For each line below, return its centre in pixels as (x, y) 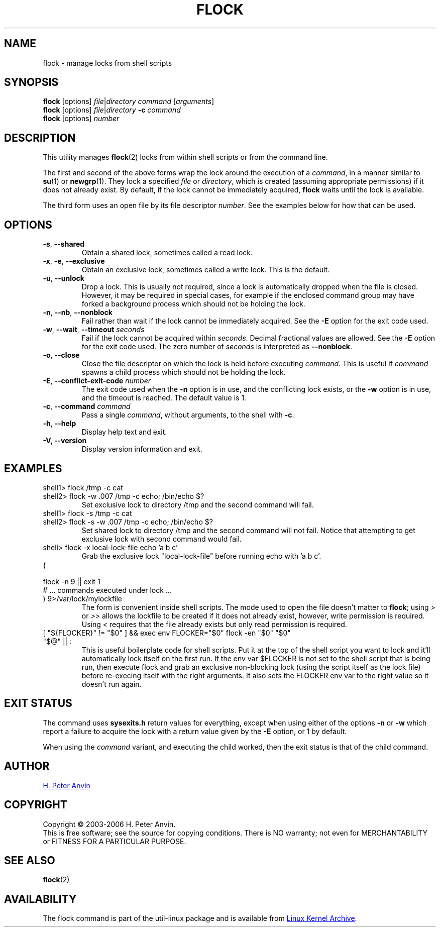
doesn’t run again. (112, 684)
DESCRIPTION (40, 138)
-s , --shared (64, 244)
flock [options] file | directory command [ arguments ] (129, 101)
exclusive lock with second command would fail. (161, 539)
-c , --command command (87, 406)
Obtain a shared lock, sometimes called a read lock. (167, 253)
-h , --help (60, 424)
